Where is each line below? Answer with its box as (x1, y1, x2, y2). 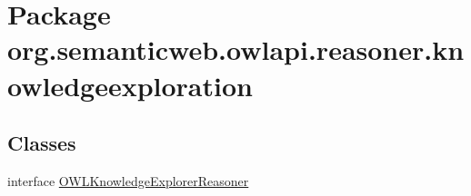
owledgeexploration (7, 66, 253, 103)
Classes (7, 129, 76, 157)
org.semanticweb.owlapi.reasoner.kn (7, 31, 465, 68)
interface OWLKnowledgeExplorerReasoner (7, 171, 249, 190)
